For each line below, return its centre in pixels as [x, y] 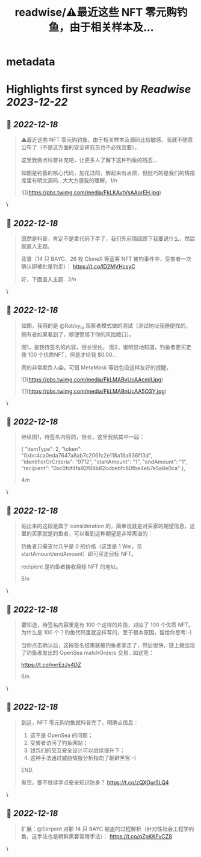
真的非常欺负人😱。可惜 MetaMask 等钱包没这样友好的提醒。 [96, 367]
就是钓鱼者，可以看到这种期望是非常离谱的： [97, 534]
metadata [31, 62]
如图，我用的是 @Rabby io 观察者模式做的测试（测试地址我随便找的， [106, 326]
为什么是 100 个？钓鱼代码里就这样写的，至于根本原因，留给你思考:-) [106, 632]
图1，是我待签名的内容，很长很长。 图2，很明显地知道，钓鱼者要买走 [106, 347]
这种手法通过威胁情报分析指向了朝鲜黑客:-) [83, 757]
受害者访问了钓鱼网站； [59, 742]
